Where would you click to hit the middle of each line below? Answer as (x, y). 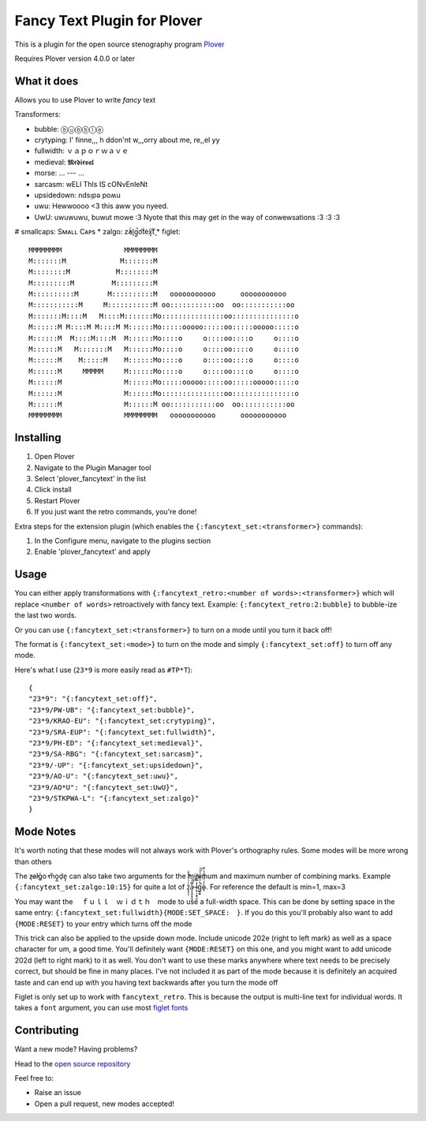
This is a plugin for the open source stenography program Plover (120, 44)
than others (34, 861)
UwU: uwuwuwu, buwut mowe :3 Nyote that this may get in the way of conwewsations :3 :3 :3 (187, 217)
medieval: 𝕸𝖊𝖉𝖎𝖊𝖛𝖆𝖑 (64, 162)
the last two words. (46, 615)
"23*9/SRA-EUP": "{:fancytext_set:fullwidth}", (122, 732)
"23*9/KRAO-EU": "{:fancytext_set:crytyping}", (122, 721)
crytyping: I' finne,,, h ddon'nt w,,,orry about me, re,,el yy (127, 140)
